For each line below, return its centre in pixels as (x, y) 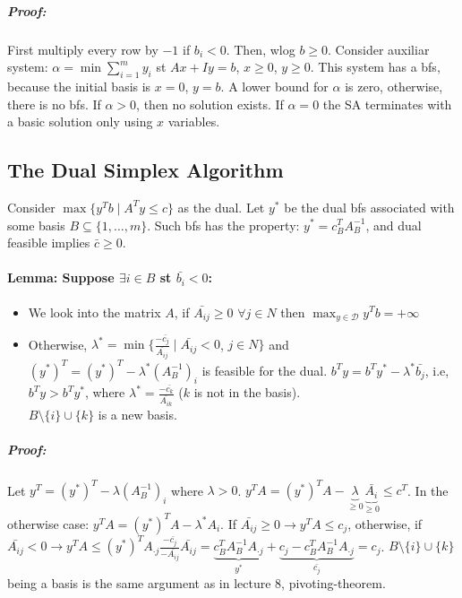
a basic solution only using (80, 121)
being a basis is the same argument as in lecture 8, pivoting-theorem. (197, 583)
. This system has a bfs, (375, 67)
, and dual (394, 225)
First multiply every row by (83, 49)
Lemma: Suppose (61, 277)
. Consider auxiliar (379, 49)
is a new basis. (137, 414)
